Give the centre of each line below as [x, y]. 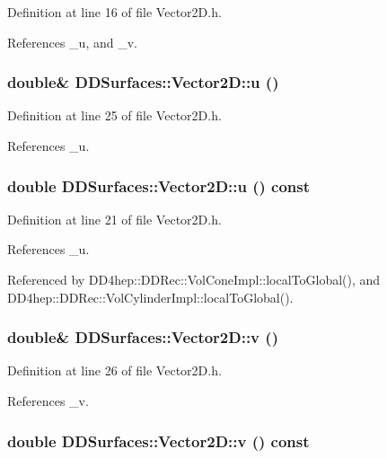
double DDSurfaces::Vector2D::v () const [158, 440]
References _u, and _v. [72, 42]
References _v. [48, 401]
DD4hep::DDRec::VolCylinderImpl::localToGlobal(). [150, 297]
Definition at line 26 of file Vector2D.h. [114, 370]
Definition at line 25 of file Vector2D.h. [114, 115]
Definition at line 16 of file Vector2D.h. [114, 12]
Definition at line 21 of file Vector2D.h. [114, 219]
